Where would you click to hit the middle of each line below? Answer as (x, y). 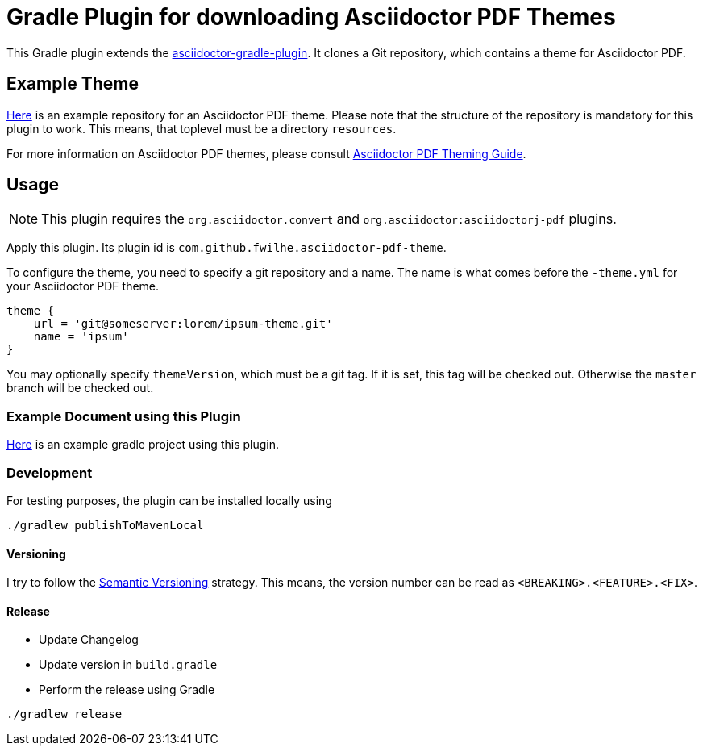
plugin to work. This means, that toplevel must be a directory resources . (202, 128)
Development (50, 472)
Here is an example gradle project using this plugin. (143, 445)
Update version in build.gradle (128, 665)
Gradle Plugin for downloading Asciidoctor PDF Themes (311, 17)
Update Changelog (89, 640)
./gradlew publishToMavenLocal (105, 525)
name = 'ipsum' (81, 337)
